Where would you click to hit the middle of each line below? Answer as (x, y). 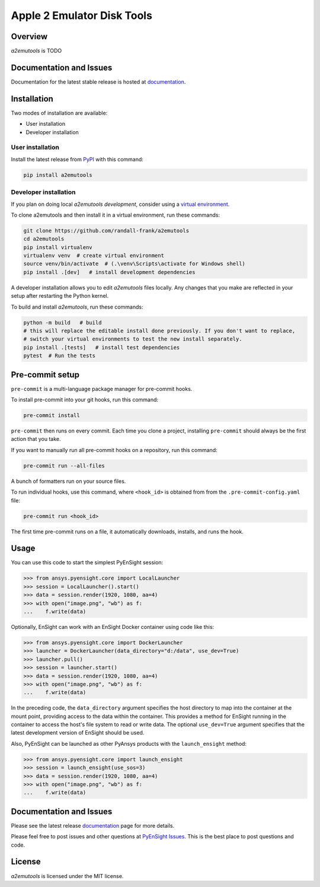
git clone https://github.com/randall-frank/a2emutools (106, 231)
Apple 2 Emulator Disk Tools (81, 15)
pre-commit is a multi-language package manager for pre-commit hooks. (102, 389)
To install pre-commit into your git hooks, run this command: (85, 400)
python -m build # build (63, 322)
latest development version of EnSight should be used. (78, 733)
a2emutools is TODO (36, 51)
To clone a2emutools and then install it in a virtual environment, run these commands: (116, 215)
